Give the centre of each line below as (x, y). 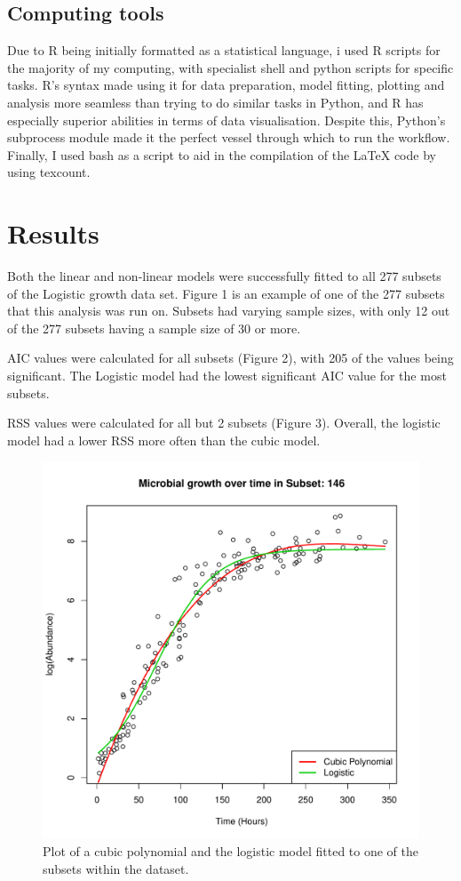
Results (53, 233)
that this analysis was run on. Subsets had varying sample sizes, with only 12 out (229, 311)
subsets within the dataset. (116, 868)
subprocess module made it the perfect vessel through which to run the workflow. (229, 137)
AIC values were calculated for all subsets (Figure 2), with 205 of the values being (230, 358)
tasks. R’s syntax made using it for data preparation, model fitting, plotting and (226, 85)
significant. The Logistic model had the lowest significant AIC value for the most (227, 376)
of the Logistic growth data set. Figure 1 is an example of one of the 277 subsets (226, 293)
